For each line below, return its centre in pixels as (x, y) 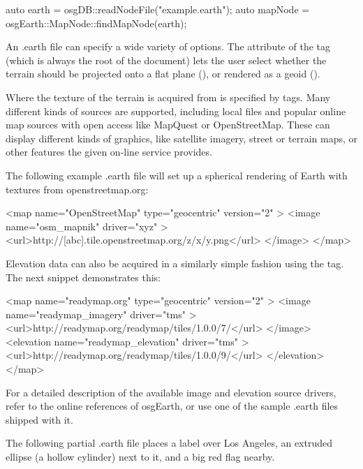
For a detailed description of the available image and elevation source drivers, (171, 392)
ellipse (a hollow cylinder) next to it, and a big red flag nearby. (140, 457)
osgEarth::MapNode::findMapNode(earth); (96, 23)
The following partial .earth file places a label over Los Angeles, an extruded (169, 443)
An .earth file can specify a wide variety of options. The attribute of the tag (168, 46)
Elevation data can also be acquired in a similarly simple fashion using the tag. (175, 263)
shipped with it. (39, 419)
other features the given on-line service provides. (109, 152)
